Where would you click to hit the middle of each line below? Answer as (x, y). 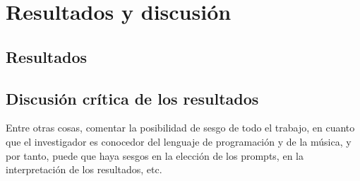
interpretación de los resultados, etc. (84, 169)
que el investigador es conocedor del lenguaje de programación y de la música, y (179, 141)
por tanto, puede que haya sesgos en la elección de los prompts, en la (155, 155)
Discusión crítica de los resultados (132, 98)
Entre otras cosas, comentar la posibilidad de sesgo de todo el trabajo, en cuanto (180, 128)
